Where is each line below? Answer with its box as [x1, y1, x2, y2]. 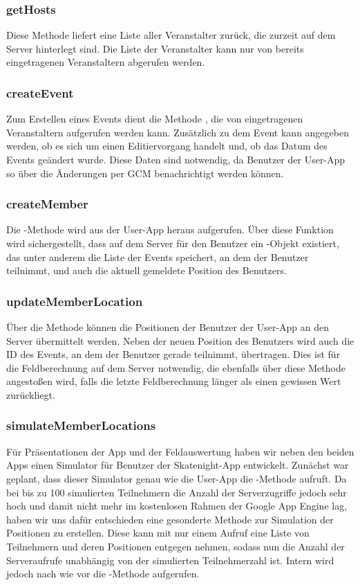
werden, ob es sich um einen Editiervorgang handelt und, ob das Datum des [6, 138, 328, 153]
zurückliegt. [6, 387, 55, 402]
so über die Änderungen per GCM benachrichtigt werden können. [6, 165, 284, 180]
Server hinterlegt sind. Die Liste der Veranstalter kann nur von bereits [6, 41, 304, 55]
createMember [6, 195, 88, 213]
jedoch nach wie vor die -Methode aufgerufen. [6, 566, 200, 581]
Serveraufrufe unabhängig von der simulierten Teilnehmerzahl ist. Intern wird [6, 552, 334, 567]
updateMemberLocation [6, 292, 143, 309]
